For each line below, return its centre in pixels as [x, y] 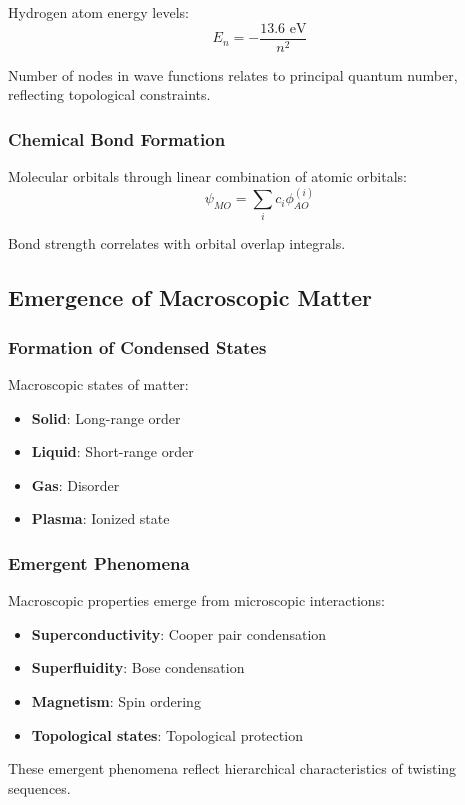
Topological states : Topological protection [167, 734]
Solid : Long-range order [106, 417]
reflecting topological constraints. [109, 94]
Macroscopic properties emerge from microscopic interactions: [196, 600]
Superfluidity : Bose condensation [138, 667]
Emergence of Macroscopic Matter [190, 297]
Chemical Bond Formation [117, 138]
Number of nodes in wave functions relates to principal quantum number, [233, 74]
